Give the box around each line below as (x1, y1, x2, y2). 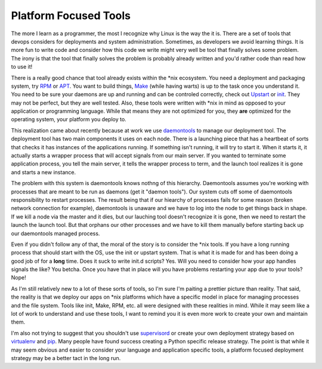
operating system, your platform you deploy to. (11, 116, 126, 123)
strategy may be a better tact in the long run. (11, 355, 121, 361)
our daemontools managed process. (11, 230, 100, 237)
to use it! (11, 63, 33, 70)
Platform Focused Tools (11, 9, 131, 22)
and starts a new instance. (11, 168, 76, 176)
